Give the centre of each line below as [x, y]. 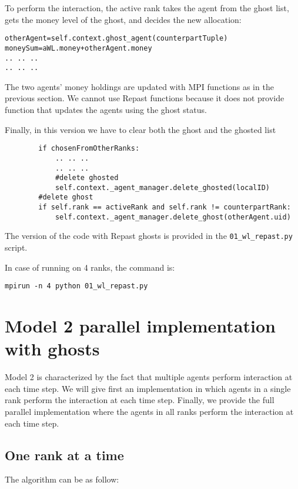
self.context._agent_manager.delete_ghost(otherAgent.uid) [173, 217]
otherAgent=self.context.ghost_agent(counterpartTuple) [116, 39]
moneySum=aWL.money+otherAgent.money [78, 48]
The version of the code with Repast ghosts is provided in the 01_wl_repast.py [149, 236]
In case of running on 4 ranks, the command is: [90, 267]
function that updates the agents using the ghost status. [106, 109]
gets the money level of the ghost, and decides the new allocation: [123, 19]
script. [16, 247]
